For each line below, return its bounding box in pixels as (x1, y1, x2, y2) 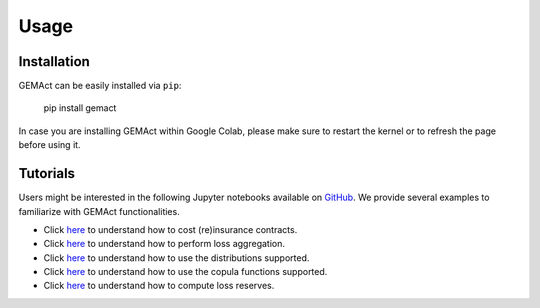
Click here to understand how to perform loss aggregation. (43, 238, 285, 250)
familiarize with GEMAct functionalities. (18, 205, 180, 217)
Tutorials (18, 165, 75, 182)
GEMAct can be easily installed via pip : (18, 80, 182, 92)
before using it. (18, 139, 81, 151)
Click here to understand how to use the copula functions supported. (43, 266, 328, 278)
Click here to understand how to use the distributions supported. (43, 251, 310, 264)
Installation (18, 53, 90, 70)
